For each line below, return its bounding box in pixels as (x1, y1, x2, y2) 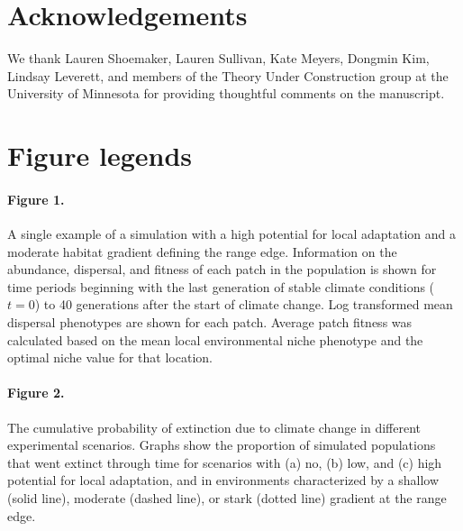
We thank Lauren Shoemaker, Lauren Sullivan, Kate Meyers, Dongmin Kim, (7, 49, 430, 68)
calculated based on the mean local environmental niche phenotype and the (7, 330, 423, 349)
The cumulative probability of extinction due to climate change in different (7, 417, 421, 436)
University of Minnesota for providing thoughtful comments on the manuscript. (7, 84, 445, 103)
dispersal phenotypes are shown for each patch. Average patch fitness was (7, 313, 413, 332)
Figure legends (7, 137, 192, 174)
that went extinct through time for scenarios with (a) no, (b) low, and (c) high (7, 453, 442, 471)
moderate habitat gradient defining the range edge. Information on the (7, 242, 397, 261)
